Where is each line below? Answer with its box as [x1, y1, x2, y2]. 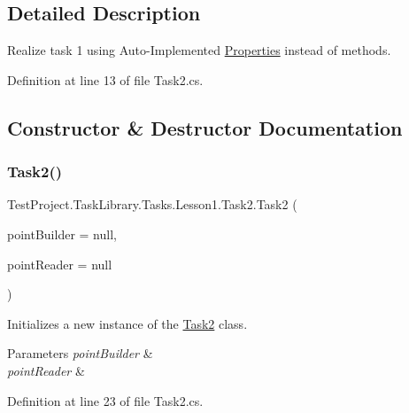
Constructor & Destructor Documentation [7, 113, 403, 141]
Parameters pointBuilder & [7, 344, 153, 362]
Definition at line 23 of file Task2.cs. [7, 391, 204, 409]
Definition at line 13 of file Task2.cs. [7, 70, 204, 89]
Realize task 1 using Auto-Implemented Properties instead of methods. [7, 41, 391, 59]
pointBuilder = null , [7, 224, 117, 243]
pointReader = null [7, 254, 112, 273]
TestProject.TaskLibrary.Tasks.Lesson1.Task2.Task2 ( [7, 195, 297, 214]
